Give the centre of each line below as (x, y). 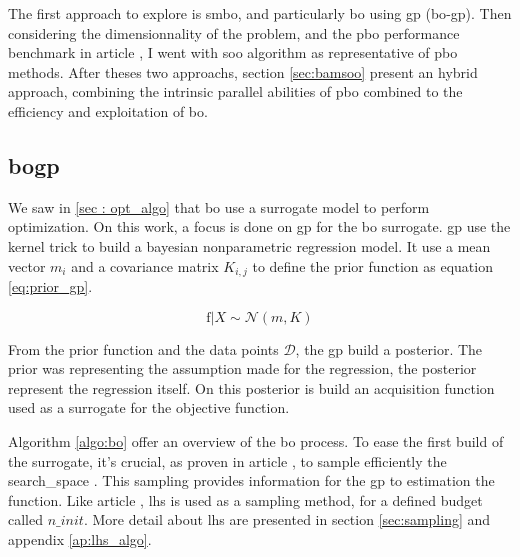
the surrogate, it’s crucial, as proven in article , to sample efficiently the (227, 460)
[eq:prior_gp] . (50, 286)
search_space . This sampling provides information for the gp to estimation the (251, 480)
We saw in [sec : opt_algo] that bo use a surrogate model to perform (219, 206)
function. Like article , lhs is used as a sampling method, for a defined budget (245, 499)
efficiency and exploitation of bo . (108, 110)
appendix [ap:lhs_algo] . (80, 538)
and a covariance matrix (145, 265)
